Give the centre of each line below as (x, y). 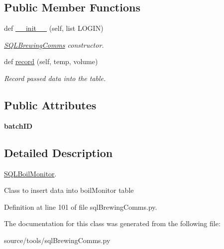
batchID (18, 125)
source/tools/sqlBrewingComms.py (57, 240)
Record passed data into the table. (55, 78)
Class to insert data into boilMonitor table (69, 190)
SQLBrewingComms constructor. (54, 44)
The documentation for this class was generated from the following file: (112, 223)
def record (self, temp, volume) (51, 61)
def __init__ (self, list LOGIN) (54, 28)
